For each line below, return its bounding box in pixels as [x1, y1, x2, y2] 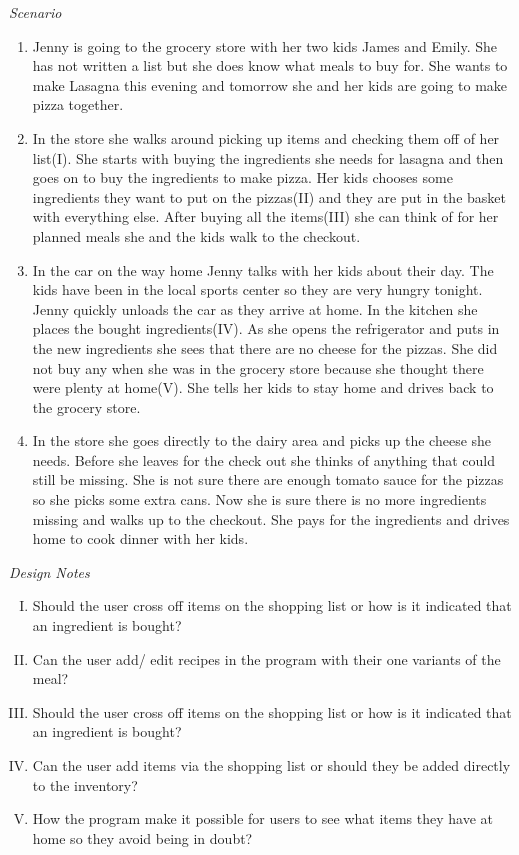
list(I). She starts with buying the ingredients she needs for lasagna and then [32, 147, 504, 168]
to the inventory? [32, 774, 138, 795]
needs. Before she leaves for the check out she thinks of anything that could [32, 449, 496, 470]
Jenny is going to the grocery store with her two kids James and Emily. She [32, 35, 497, 56]
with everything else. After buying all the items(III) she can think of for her [32, 206, 499, 227]
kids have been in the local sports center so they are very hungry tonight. [32, 279, 483, 300]
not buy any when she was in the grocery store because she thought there [32, 357, 484, 378]
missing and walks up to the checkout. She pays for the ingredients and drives [32, 508, 510, 529]
